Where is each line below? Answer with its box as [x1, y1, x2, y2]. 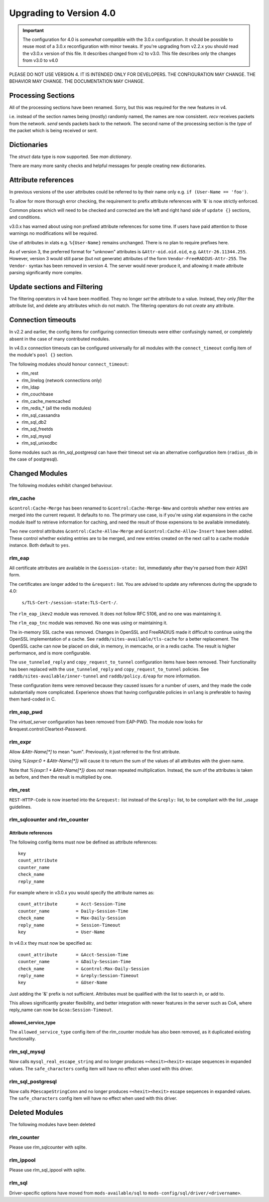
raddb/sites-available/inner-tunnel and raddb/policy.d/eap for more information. [9, 673, 201, 679]
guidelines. [9, 804, 32, 810]
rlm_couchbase [21, 391, 53, 397]
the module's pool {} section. [9, 352, 73, 358]
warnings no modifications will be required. [9, 230, 98, 236]
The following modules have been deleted [9, 1122, 96, 1128]
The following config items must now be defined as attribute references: [9, 839, 158, 845]
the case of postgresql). [9, 456, 59, 462]
